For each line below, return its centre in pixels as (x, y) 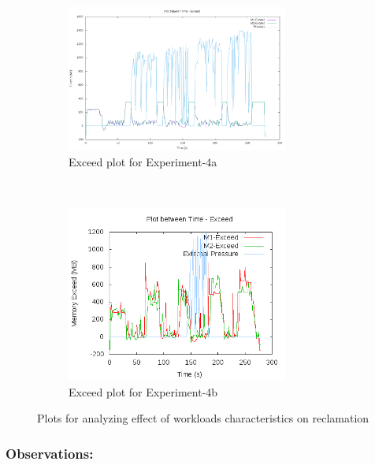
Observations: (50, 453)
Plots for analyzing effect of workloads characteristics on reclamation (203, 418)
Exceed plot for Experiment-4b (143, 391)
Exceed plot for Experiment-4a (143, 161)
